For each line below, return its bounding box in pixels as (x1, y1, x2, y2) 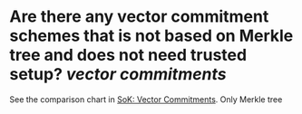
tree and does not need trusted (9, 45, 248, 65)
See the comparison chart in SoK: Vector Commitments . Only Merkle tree (9, 93, 283, 105)
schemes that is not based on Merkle (9, 25, 294, 46)
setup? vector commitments (9, 64, 227, 85)
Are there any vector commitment (9, 6, 269, 27)
